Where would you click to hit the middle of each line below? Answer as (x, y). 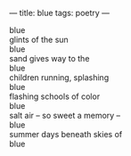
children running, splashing (59, 78)
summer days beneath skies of (66, 134)
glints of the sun (39, 40)
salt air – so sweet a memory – (65, 115)
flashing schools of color (55, 96)
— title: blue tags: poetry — (59, 13)
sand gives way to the (49, 58)
